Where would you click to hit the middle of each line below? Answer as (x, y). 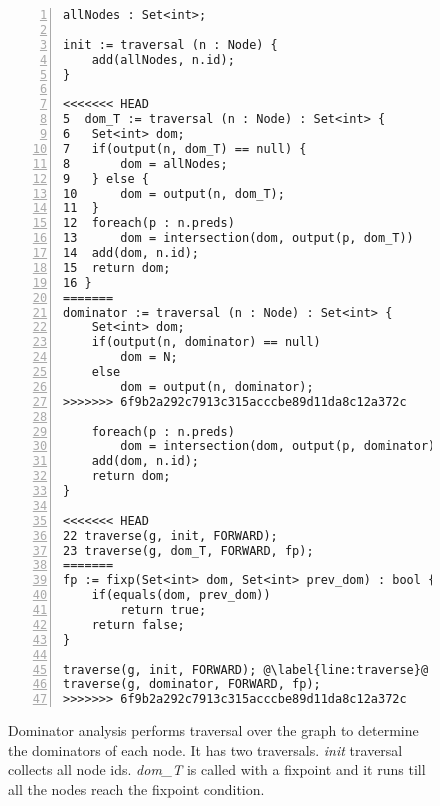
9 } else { (106, 178)
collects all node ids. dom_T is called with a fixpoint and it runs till (217, 769)
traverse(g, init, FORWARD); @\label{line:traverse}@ (246, 669)
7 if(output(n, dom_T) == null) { (185, 148)
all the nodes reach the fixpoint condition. (136, 788)
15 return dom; (117, 267)
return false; (138, 624)
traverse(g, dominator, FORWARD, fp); (192, 684)
